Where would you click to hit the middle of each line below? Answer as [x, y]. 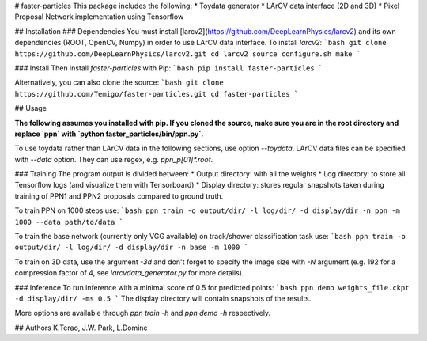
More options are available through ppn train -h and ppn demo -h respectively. [143, 313]
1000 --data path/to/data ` [69, 222]
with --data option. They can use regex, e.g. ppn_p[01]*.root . [114, 159]
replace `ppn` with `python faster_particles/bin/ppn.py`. [109, 134]
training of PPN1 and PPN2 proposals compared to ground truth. [119, 196]
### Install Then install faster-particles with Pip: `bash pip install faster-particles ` [169, 68]
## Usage [31, 108]
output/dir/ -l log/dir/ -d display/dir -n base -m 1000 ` [132, 248]
